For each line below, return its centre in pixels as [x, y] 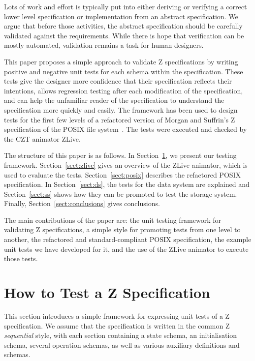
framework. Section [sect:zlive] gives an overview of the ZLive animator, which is [126, 165]
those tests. [21, 258]
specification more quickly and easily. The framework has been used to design [121, 109]
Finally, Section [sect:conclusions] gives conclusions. [82, 203]
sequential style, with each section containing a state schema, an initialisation [121, 335]
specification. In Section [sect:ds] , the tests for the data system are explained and [127, 184]
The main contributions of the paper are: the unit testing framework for [113, 220]
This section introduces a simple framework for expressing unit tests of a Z [117, 316]
